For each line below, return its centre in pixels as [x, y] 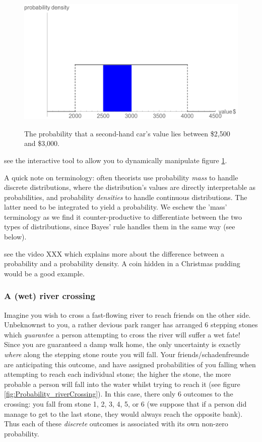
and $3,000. [42, 143]
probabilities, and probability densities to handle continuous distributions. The [126, 197]
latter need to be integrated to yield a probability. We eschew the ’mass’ [116, 207]
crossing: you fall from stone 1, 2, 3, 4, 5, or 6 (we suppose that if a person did [125, 404]
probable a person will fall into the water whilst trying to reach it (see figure [122, 384]
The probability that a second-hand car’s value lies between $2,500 [127, 133]
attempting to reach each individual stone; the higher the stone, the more [118, 374]
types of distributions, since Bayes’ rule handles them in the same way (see [120, 227]
